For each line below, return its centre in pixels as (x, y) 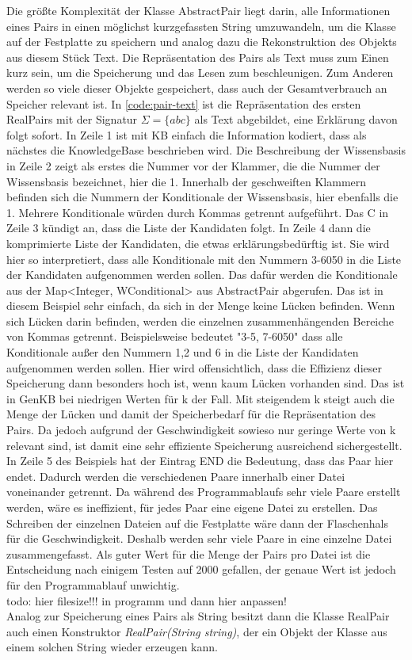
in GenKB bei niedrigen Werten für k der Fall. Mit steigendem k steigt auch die (200, 398)
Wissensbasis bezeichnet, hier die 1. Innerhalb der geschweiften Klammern (187, 181)
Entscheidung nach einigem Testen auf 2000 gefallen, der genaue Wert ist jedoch (201, 569)
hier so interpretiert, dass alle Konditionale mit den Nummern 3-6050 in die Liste (204, 259)
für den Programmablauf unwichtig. (93, 584)
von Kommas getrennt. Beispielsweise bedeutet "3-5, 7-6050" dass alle (175, 336)
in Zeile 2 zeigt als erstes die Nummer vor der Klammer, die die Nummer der (193, 165)
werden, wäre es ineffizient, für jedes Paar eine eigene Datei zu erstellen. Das (192, 507)
